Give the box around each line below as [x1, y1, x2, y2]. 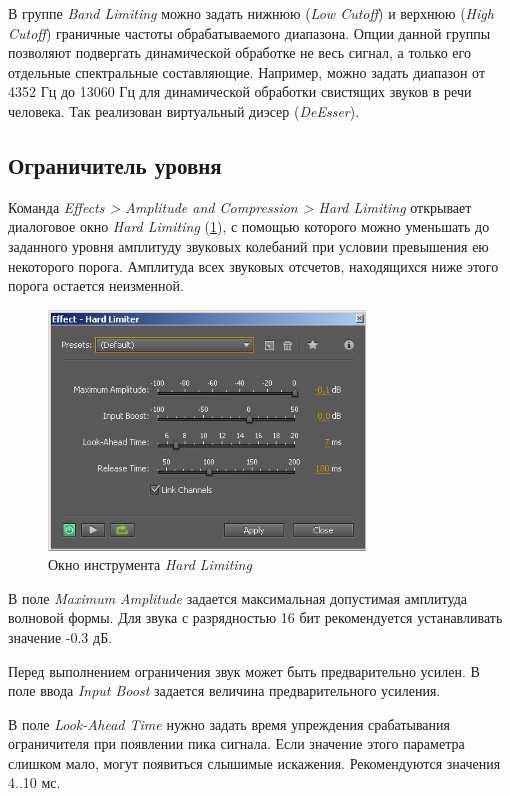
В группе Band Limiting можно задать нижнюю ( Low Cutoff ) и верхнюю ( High [8, 3, 494, 23]
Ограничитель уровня [8, 149, 222, 180]
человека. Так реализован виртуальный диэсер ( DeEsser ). [8, 100, 360, 121]
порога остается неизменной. [8, 275, 184, 296]
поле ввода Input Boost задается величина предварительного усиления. [8, 680, 441, 701]
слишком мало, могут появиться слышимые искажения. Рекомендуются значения [8, 752, 501, 773]
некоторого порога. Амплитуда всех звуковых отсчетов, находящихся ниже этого [8, 255, 499, 276]
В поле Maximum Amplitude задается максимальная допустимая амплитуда [8, 587, 467, 608]
